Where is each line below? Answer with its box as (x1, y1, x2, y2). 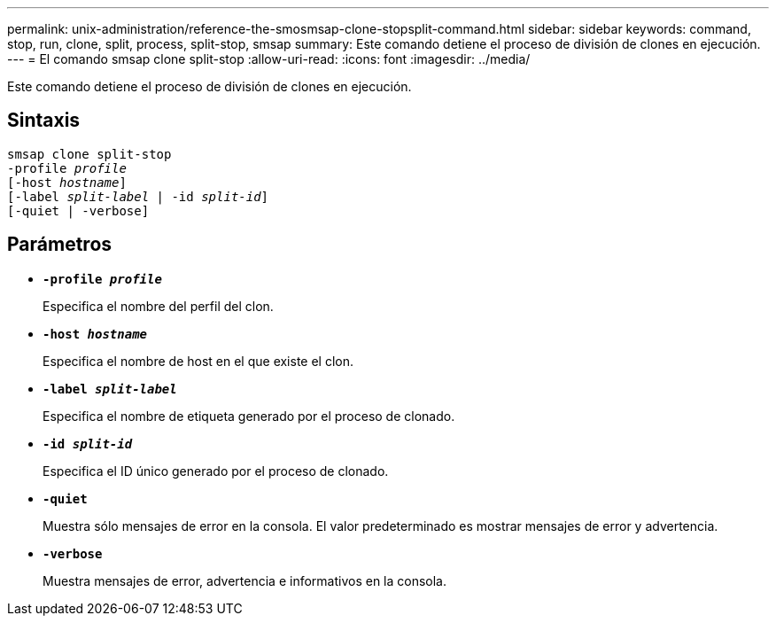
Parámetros (7, 233, 113, 256)
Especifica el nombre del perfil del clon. (43, 298, 274, 314)
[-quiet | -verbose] (7, 203, 150, 218)
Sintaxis (7, 109, 81, 132)
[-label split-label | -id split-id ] (7, 189, 269, 204)
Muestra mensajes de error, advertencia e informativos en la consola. (43, 572, 447, 588)
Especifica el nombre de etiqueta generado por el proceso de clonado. (43, 408, 455, 424)
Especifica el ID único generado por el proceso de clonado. (43, 463, 389, 479)
